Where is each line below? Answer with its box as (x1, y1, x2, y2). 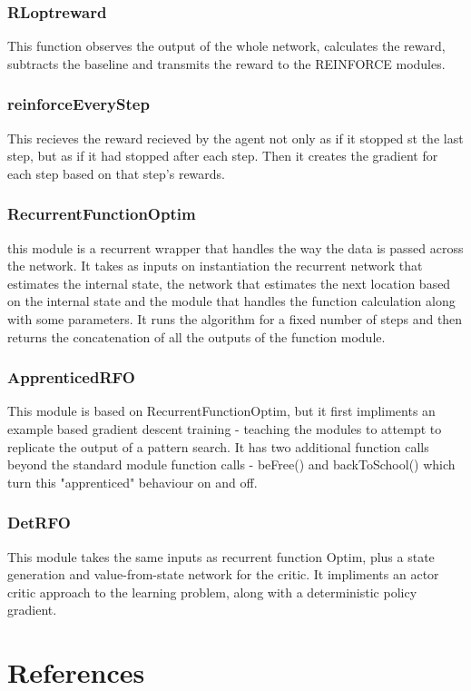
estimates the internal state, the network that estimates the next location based (7, 273, 451, 292)
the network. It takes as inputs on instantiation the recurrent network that (7, 256, 423, 275)
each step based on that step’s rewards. (7, 163, 225, 183)
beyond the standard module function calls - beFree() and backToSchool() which (7, 455, 456, 474)
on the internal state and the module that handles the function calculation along (7, 291, 456, 311)
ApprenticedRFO (7, 366, 135, 389)
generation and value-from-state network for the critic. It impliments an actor (7, 565, 439, 584)
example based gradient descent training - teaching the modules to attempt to (7, 420, 442, 438)
